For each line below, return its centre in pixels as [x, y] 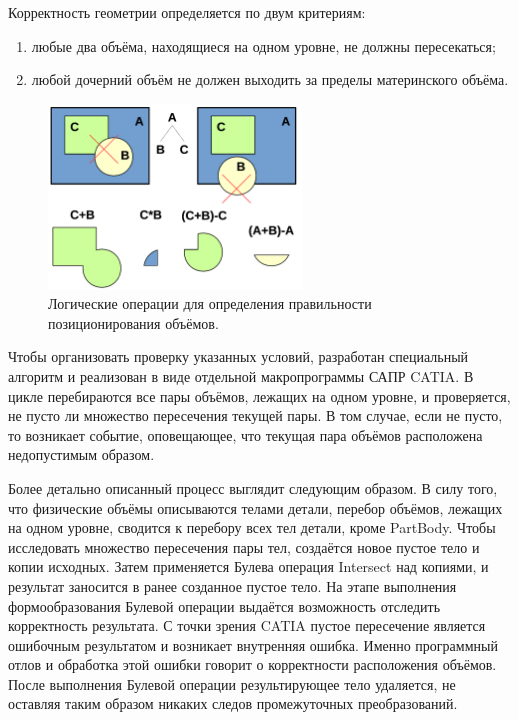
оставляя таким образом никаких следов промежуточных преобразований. [233, 703]
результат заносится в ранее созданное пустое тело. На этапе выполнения [232, 585]
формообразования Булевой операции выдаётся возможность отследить [224, 605]
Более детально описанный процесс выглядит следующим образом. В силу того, [253, 487]
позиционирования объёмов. [133, 322]
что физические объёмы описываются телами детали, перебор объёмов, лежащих [255, 507]
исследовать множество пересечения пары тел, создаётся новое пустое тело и [244, 546]
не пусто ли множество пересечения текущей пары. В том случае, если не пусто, [255, 415]
